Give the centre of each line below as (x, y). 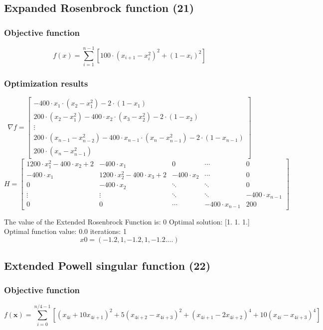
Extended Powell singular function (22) (107, 266)
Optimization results (46, 83)
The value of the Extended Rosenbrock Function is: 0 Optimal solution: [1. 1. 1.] (127, 221)
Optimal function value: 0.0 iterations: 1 (65, 231)
